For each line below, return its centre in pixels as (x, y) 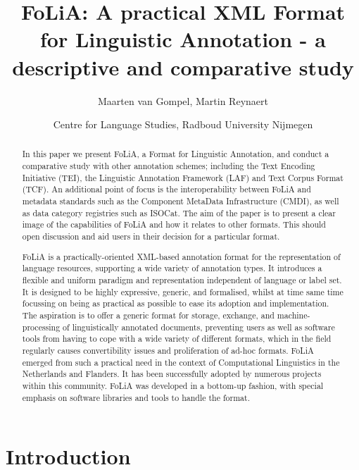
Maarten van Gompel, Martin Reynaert (183, 100)
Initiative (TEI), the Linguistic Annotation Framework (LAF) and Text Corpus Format (183, 177)
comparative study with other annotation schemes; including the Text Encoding (169, 166)
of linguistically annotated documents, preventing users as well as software (199, 327)
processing (41, 327)
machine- (294, 315)
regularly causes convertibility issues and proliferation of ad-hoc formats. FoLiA (168, 350)
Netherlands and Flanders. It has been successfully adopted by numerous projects (172, 374)
